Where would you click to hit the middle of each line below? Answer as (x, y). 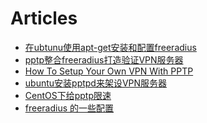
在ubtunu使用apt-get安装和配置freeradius (110, 47)
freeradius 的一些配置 (69, 108)
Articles (44, 18)
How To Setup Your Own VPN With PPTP (109, 71)
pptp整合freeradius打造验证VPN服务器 (104, 59)
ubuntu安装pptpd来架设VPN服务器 (96, 83)
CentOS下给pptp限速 (68, 95)
